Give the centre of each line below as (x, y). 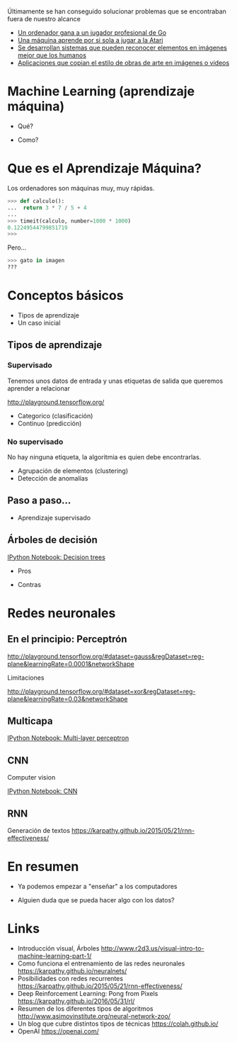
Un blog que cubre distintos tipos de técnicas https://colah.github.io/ (118, 1024)
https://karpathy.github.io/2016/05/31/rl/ (76, 1001)
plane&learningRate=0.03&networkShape (68, 699)
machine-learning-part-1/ (54, 956)
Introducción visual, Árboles (58, 948)
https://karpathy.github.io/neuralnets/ (72, 970)
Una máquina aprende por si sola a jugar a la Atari (90, 40)
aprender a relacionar (39, 388)
